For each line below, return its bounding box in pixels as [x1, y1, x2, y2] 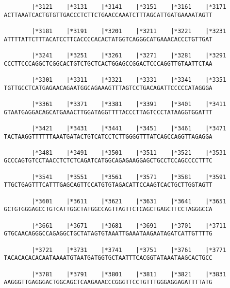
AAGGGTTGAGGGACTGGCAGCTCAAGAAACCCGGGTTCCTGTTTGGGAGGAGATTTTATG [4, 279, 213, 286]
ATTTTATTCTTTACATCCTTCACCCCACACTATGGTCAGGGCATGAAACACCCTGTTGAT [4, 36, 213, 43]
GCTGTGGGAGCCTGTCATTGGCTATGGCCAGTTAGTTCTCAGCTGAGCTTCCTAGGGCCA [4, 206, 213, 213]
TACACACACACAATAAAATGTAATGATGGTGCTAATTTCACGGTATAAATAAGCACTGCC [4, 254, 213, 262]
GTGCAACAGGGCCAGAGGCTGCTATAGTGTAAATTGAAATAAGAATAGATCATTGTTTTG [4, 230, 213, 237]
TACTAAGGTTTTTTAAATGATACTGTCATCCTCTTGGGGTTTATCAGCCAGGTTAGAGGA [4, 133, 213, 140]
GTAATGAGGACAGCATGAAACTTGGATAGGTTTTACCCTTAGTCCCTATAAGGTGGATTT [4, 108, 213, 116]
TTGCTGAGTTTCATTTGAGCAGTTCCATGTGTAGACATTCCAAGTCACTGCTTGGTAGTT [4, 181, 213, 189]
